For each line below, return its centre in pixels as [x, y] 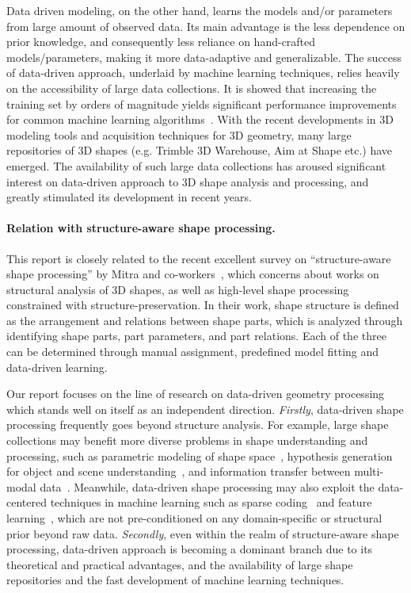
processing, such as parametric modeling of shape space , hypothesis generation [200, 455]
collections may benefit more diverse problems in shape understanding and [187, 440]
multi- [369, 471]
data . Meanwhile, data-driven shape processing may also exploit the [207, 486]
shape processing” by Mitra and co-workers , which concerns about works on [193, 274]
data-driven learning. [57, 367]
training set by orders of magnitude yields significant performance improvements [202, 103]
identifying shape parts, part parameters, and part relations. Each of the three [196, 336]
